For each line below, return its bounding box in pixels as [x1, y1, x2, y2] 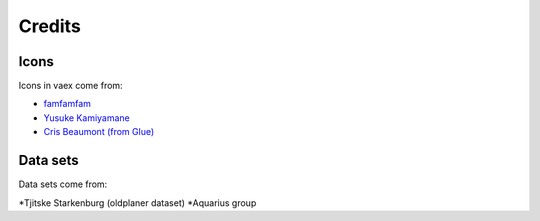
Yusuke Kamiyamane [43, 111, 130, 124]
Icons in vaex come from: [18, 80, 124, 92]
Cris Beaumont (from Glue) [43, 126, 155, 138]
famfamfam [43, 98, 92, 110]
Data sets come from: [18, 178, 108, 190]
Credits [18, 15, 82, 37]
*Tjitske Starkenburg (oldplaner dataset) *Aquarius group [18, 196, 257, 209]
